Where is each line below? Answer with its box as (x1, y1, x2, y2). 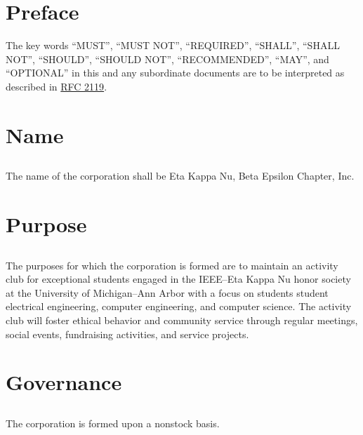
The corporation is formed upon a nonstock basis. (6, 415, 220, 430)
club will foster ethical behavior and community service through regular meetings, (6, 313, 358, 327)
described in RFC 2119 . (6, 79, 107, 93)
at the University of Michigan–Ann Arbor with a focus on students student (6, 285, 329, 300)
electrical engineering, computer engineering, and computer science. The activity (6, 299, 352, 314)
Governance (6, 368, 122, 396)
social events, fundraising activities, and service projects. (6, 326, 249, 341)
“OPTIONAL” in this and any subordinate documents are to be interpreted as (6, 65, 345, 80)
